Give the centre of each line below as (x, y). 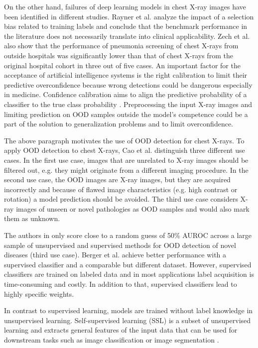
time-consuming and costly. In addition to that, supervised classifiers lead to (121, 284)
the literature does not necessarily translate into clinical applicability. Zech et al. (127, 36)
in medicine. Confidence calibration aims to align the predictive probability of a (126, 94)
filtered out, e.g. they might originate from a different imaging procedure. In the (126, 170)
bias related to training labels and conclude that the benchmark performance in (126, 26)
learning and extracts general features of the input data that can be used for (121, 330)
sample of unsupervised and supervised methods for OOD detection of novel (120, 245)
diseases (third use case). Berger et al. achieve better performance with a (115, 255)
